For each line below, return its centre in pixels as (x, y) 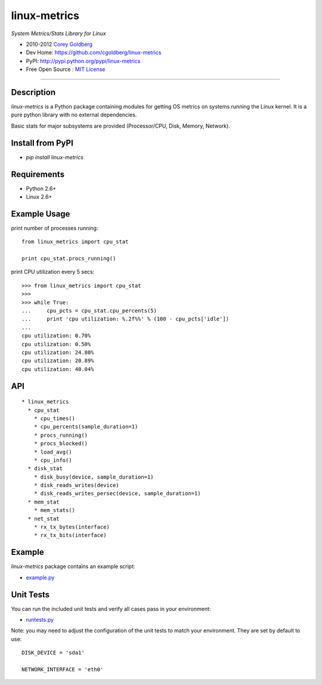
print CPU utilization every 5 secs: (53, 272)
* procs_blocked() (61, 444)
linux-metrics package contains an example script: (73, 566)
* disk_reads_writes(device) (76, 485)
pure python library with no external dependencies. (74, 115)
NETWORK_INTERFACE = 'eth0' (63, 669)
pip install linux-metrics (55, 157)
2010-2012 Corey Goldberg (59, 44)
